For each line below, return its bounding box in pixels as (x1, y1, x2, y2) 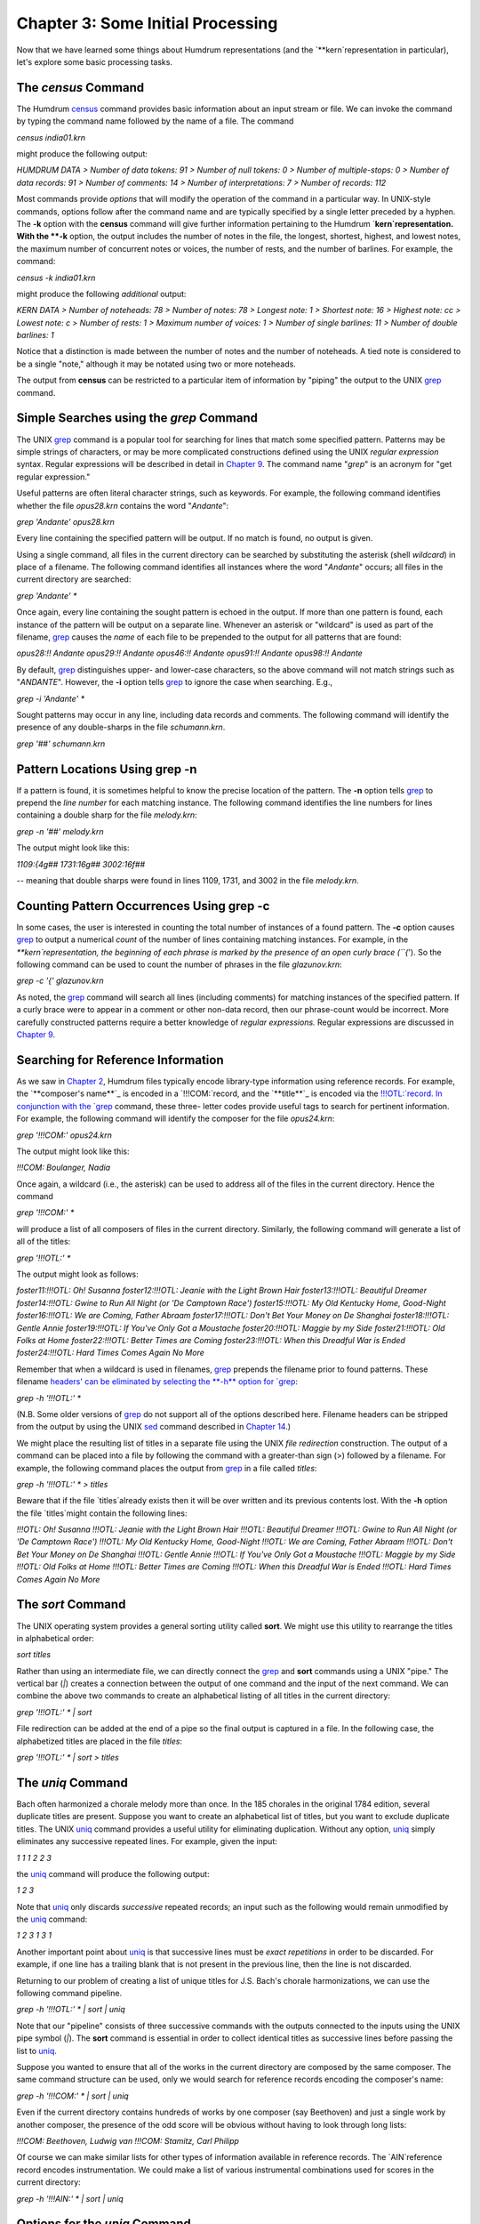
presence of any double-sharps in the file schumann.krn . (16, 721, 226, 733)
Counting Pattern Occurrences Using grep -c (16, 898, 270, 914)
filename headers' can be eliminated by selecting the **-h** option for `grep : (16, 1376, 298, 1387)
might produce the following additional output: (16, 288, 187, 299)
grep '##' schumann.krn (16, 738, 106, 749)
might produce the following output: (16, 149, 148, 159)
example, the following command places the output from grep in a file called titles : (16, 1463, 317, 1473)
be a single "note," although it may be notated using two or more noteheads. (16, 359, 297, 369)
